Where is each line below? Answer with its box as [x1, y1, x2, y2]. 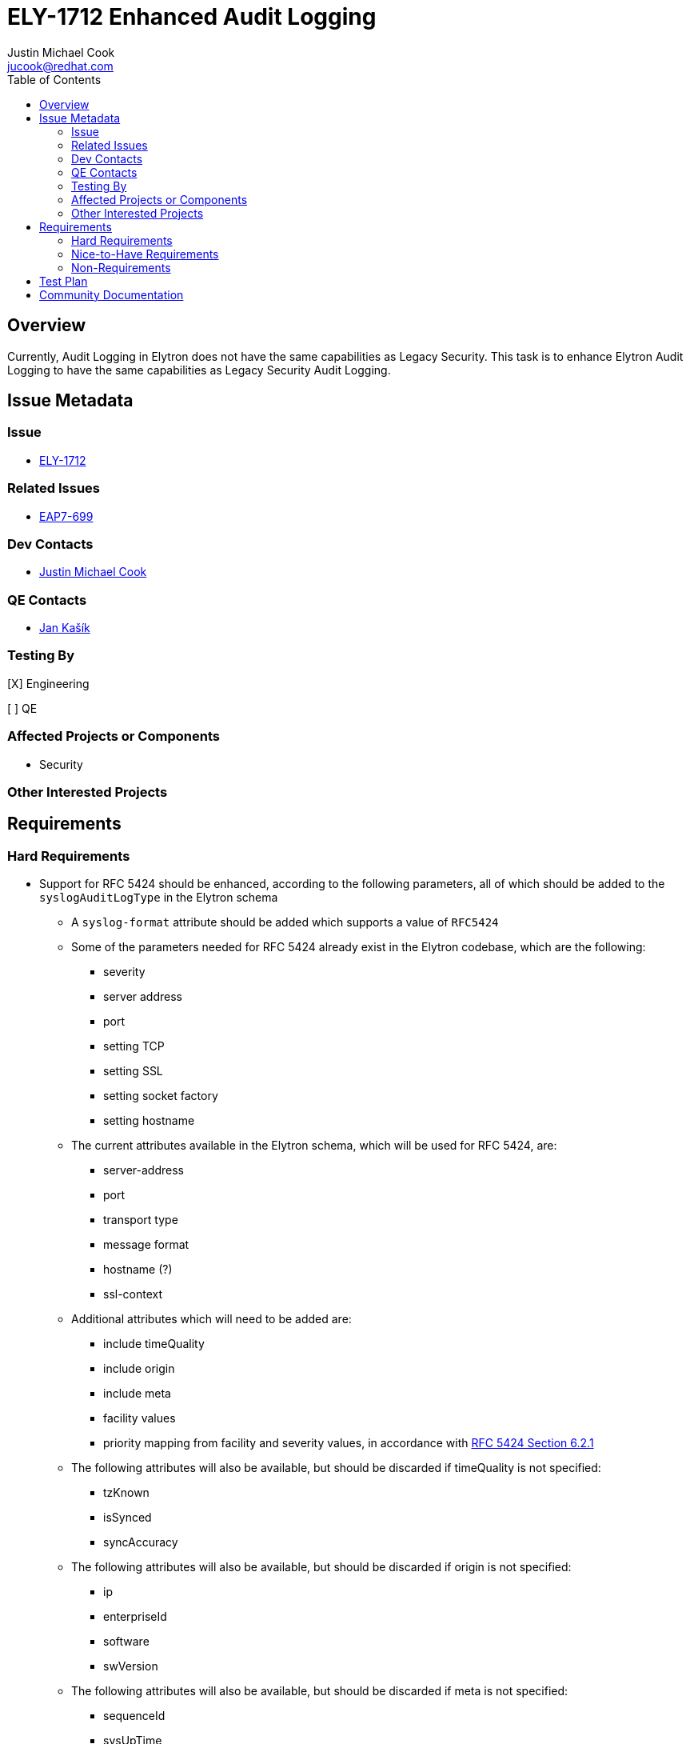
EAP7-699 [39, 509, 94, 523]
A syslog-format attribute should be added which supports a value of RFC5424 [71, 915, 499, 930]
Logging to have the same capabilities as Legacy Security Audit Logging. [7, 362, 391, 377]
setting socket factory [103, 1089, 218, 1103]
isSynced [103, 1510, 152, 1525]
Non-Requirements [71, 260, 171, 274]
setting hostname [103, 1114, 195, 1128]
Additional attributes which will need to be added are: [71, 1312, 352, 1326]
